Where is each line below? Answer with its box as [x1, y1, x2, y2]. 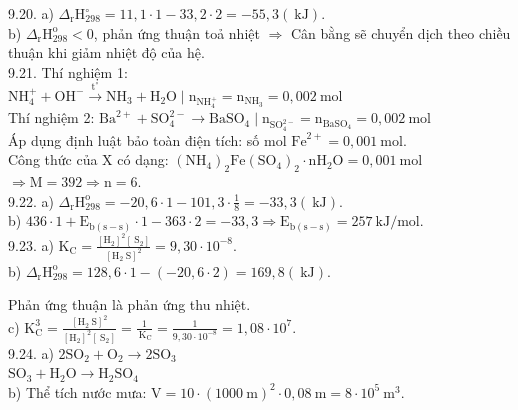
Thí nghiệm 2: [8, 107, 95, 128]
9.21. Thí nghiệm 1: [8, 61, 128, 82]
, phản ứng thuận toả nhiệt [93, 22, 260, 43]
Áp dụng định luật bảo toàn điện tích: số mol [8, 129, 287, 150]
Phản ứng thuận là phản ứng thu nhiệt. [8, 294, 251, 315]
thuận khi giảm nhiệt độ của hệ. [8, 42, 205, 63]
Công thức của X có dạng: [8, 149, 169, 170]
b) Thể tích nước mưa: [8, 381, 147, 402]
